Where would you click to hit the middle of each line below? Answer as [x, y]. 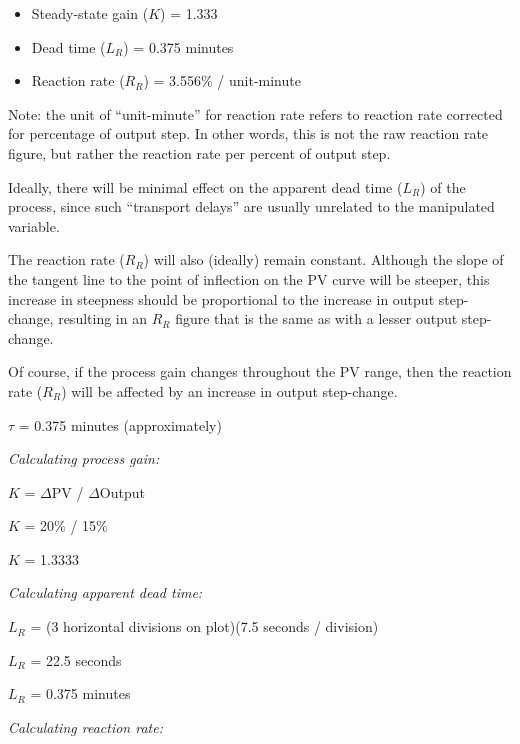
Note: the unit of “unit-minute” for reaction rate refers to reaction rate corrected [255, 113]
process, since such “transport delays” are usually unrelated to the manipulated [251, 206]
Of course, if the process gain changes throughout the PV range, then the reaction [260, 371]
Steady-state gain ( [90, 13]
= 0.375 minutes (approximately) [120, 424]
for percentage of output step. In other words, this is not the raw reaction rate [248, 133]
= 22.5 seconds [76, 659]
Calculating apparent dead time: [105, 592]
